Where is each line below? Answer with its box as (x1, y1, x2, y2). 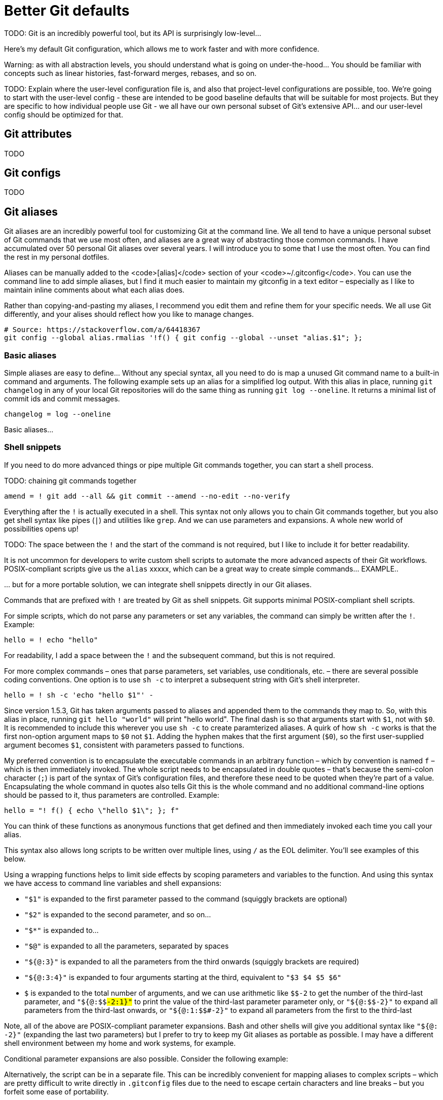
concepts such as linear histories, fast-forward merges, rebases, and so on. (4, 68, 257, 77)
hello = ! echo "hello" (4, 635, 98, 644)
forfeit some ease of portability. (4, 1087, 109, 1096)
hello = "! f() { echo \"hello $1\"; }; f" (4, 806, 179, 814)
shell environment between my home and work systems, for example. (4, 1038, 236, 1047)
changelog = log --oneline (4, 410, 111, 419)
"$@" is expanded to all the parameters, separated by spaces (24, 941, 229, 950)
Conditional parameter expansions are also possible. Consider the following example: (4, 1054, 289, 1063)
